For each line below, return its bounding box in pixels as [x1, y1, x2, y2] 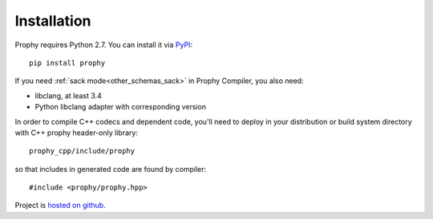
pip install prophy [29, 58, 106, 67]
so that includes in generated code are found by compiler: [14, 164, 207, 173]
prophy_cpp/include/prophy [29, 146, 136, 156]
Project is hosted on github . [14, 201, 106, 210]
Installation [14, 12, 91, 30]
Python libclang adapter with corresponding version [34, 102, 207, 112]
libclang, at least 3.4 [34, 90, 102, 100]
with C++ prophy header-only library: [14, 128, 138, 137]
